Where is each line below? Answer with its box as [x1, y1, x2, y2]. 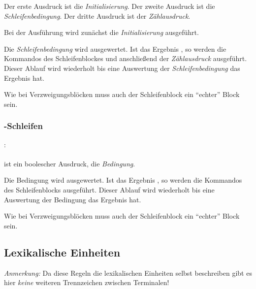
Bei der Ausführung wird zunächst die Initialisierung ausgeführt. [4, 27, 199, 37]
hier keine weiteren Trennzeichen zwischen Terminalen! [4, 277, 169, 288]
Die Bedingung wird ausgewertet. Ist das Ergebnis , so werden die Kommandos [4, 175, 242, 185]
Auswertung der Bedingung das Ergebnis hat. [4, 194, 141, 204]
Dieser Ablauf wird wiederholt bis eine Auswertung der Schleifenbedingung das [4, 63, 240, 73]
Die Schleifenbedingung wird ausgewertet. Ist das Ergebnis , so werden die [4, 43, 226, 54]
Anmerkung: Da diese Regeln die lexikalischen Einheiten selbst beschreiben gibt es [4, 267, 252, 278]
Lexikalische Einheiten [4, 244, 121, 259]
